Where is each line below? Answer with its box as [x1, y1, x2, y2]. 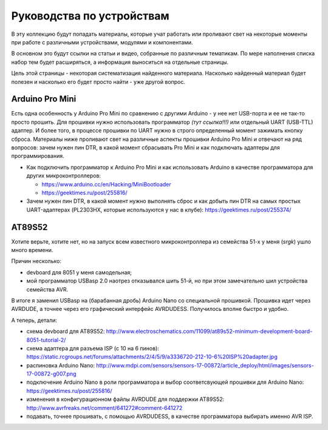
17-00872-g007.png [26, 370, 77, 378]
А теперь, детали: [11, 316, 58, 324]
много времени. [11, 247, 53, 253]
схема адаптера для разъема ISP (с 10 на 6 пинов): [26, 344, 159, 352]
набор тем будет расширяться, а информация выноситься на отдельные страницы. [11, 58, 229, 66]
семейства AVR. [26, 285, 69, 293]
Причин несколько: [11, 258, 62, 265]
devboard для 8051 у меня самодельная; [26, 268, 132, 276]
